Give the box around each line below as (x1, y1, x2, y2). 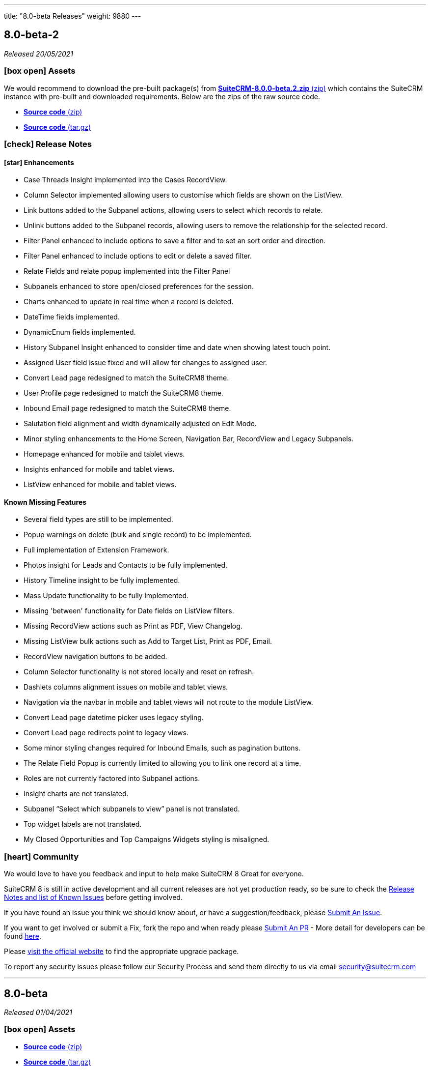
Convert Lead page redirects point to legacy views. (24, 728, 188, 737)
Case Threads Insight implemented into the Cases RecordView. (24, 175, 227, 184)
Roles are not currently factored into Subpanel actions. (24, 774, 200, 783)
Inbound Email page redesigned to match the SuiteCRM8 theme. (24, 404, 231, 413)
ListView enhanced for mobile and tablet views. (24, 480, 177, 489)
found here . (4, 932, 41, 941)
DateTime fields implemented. (24, 313, 120, 321)
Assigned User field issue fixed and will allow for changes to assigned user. (24, 358, 268, 367)
